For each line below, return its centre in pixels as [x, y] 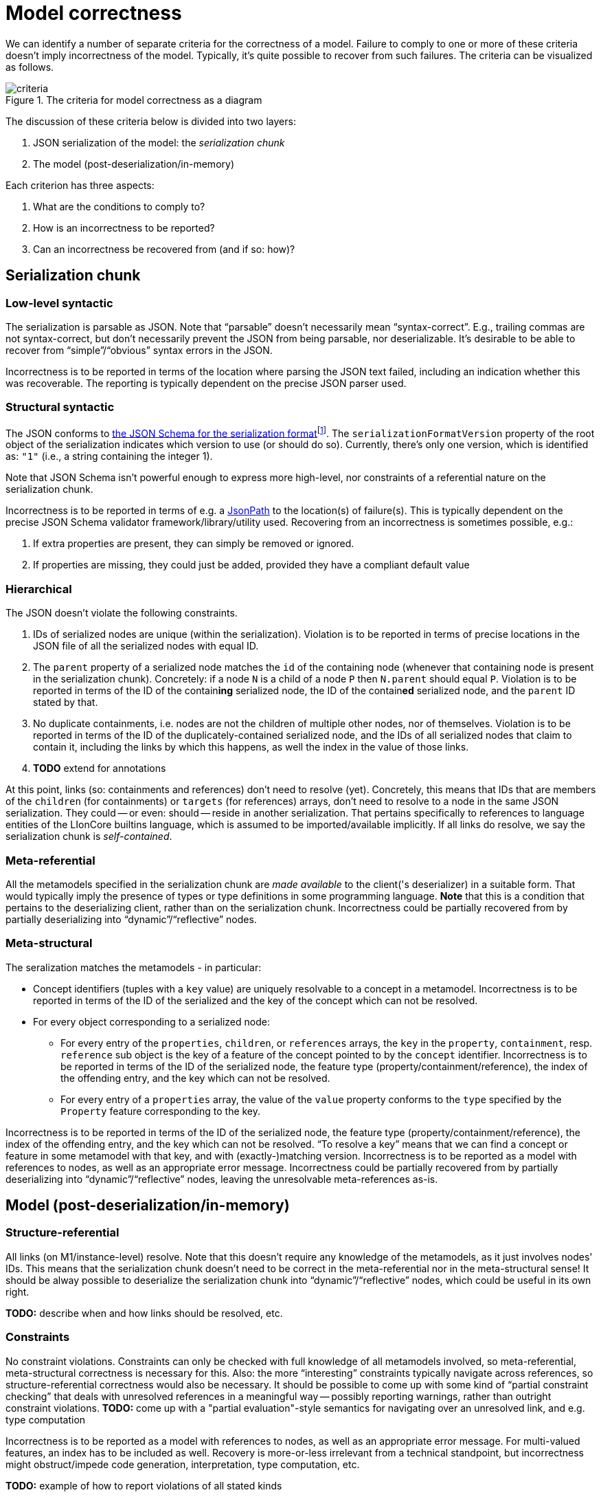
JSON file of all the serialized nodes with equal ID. [146, 646]
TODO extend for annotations [100, 768]
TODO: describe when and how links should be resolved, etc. [144, 1313]
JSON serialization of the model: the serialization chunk [159, 142]
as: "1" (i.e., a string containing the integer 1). [109, 456]
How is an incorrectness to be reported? [124, 228]
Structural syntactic [60, 407]
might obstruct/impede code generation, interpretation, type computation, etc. [183, 1464]
